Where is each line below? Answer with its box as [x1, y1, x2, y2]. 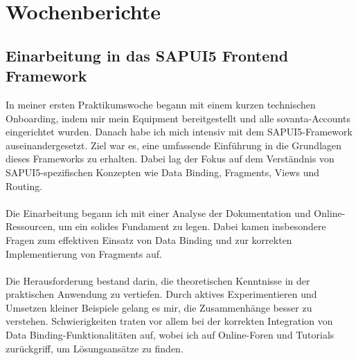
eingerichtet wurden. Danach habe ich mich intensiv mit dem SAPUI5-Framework [6, 124, 352, 139]
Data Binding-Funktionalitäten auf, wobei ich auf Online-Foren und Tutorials [6, 328, 334, 342]
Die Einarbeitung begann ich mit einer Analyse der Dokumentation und [6, 205, 311, 220]
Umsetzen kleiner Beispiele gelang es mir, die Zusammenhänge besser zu [6, 300, 312, 314]
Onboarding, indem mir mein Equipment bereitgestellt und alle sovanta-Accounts [6, 111, 350, 125]
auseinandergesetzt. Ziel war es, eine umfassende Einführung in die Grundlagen [6, 138, 342, 152]
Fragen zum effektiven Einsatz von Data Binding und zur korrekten [6, 232, 292, 247]
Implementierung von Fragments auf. [6, 246, 162, 260]
